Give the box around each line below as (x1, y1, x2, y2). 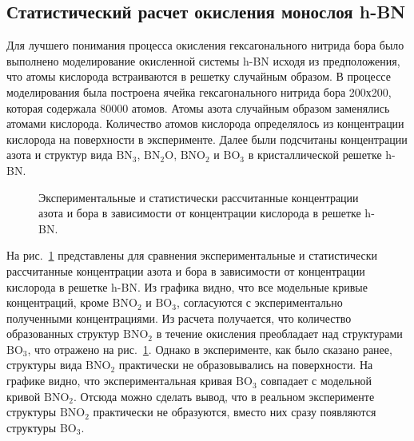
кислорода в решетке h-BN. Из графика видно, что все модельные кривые (6, 278, 368, 295)
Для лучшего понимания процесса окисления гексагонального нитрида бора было (6, 37, 404, 54)
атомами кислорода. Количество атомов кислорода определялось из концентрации (6, 115, 404, 132)
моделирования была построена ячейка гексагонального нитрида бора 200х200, (6, 83, 392, 100)
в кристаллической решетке (248, 146, 382, 163)
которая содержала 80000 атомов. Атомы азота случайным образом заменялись (6, 99, 390, 116)
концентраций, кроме (6, 294, 109, 311)
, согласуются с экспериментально (176, 294, 343, 311)
